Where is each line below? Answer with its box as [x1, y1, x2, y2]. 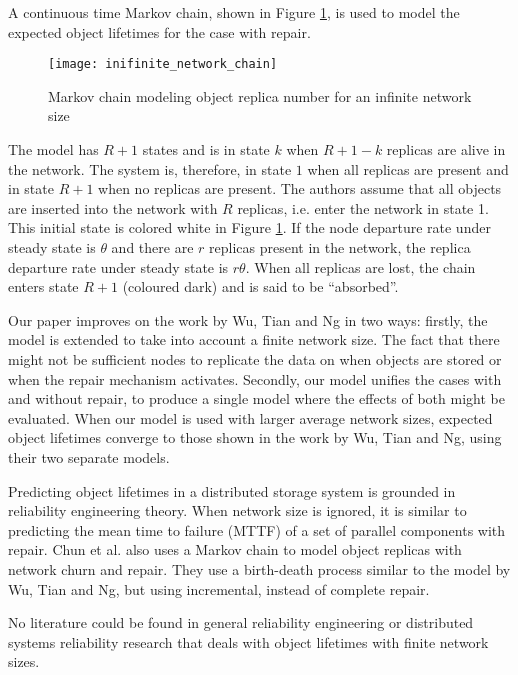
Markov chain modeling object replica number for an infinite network [48, 85, 472, 106]
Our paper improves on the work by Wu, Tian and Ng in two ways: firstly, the [8, 309, 488, 330]
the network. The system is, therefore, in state [8, 158, 292, 179]
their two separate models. [8, 446, 170, 467]
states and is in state [142, 139, 270, 160]
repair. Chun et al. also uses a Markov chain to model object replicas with [8, 539, 462, 560]
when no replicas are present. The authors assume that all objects [98, 178, 502, 199]
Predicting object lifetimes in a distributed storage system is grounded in [8, 480, 456, 501]
